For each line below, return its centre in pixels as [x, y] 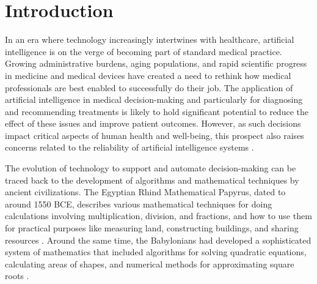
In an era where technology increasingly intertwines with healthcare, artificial [150, 39]
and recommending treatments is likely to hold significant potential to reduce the [157, 111]
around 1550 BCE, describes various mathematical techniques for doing [139, 204]
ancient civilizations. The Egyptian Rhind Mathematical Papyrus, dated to [145, 192]
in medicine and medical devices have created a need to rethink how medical [148, 75]
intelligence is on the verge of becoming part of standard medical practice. [144, 51]
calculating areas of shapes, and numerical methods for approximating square [150, 263]
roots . [17, 276]
